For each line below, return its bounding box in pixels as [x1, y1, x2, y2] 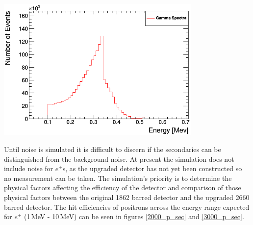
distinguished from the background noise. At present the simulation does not [4, 153, 234, 164]
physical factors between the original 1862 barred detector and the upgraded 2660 [4, 192, 250, 202]
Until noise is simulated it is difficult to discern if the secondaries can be [4, 144, 221, 154]
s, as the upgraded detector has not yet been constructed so [62, 163, 242, 174]
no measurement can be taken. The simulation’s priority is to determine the [4, 173, 232, 183]
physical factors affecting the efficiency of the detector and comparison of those [4, 182, 241, 193]
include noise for [4, 163, 53, 174]
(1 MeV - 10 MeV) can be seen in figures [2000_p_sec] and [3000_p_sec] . [24, 211, 244, 222]
